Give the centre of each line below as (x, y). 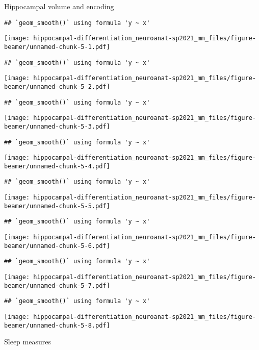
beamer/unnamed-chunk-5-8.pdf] (57, 325)
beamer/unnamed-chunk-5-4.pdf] (57, 166)
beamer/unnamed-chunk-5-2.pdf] (57, 86)
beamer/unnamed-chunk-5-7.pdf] (57, 285)
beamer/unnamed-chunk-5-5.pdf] (57, 206)
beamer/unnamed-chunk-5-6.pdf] (57, 246)
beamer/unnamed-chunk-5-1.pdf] (57, 47)
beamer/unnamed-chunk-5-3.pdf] (57, 126)
